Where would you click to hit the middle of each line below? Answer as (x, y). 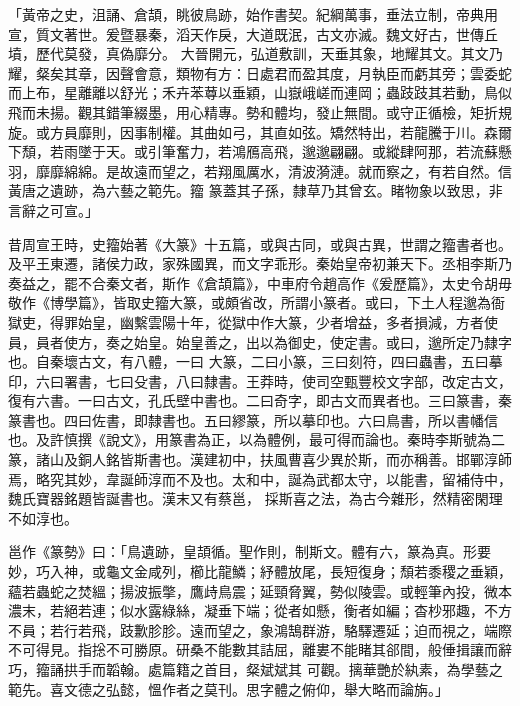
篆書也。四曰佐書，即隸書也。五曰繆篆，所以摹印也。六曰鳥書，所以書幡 (246, 419)
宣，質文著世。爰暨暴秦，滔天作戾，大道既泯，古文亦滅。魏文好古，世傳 (246, 33)
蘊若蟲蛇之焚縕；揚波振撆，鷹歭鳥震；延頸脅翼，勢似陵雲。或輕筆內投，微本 (260, 590)
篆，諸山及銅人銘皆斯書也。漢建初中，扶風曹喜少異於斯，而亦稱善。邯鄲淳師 (260, 459)
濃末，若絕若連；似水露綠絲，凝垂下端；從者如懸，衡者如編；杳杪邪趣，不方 (260, 610)
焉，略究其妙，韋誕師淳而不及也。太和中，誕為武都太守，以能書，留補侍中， (260, 478)
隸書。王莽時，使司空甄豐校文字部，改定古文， (357, 380)
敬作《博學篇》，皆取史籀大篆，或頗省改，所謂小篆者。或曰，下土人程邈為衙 (256, 302)
